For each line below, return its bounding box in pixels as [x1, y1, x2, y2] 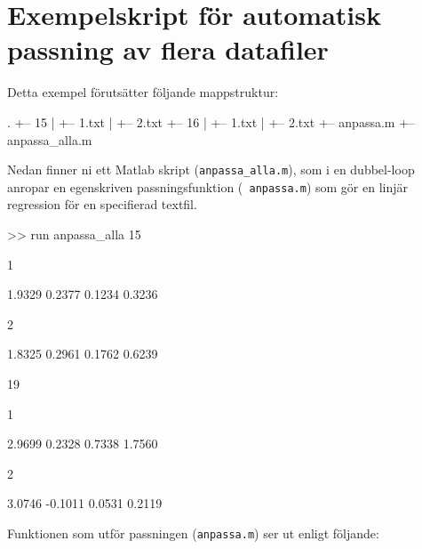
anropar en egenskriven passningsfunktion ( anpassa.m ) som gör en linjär [7, 177, 409, 196]
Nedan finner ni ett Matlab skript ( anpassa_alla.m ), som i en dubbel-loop [7, 160, 415, 179]
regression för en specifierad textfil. [7, 195, 197, 214]
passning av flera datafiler [7, 31, 329, 68]
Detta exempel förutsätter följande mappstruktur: [7, 83, 279, 101]
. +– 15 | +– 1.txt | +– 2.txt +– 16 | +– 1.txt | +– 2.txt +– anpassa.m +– [7, 112, 416, 131]
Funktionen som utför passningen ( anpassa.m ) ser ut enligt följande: [7, 523, 379, 542]
